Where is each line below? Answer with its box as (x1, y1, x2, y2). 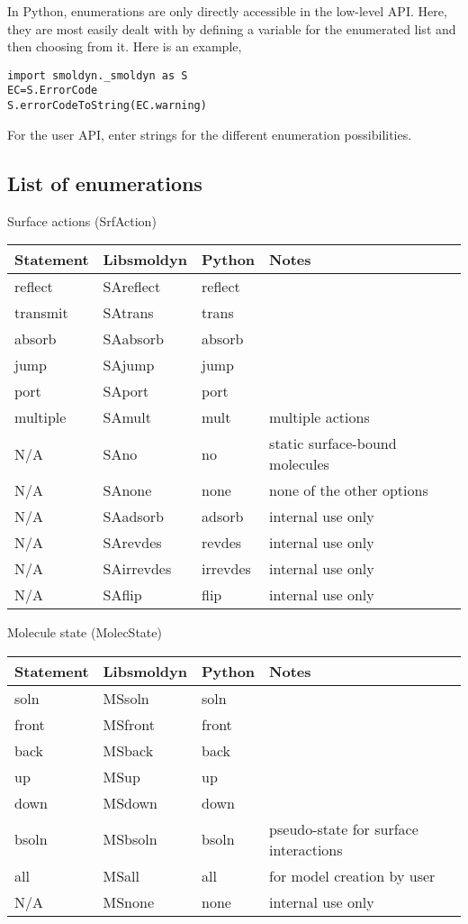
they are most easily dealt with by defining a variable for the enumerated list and (7, 19, 456, 38)
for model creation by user (269, 865, 436, 886)
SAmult (103, 407, 151, 428)
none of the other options (269, 480, 428, 501)
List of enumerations (7, 169, 202, 197)
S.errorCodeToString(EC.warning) (7, 99, 207, 113)
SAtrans (103, 302, 154, 324)
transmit (14, 302, 68, 324)
